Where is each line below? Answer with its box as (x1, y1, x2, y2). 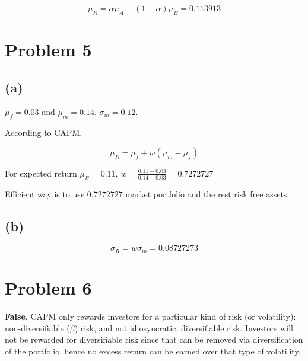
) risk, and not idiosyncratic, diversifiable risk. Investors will (74, 321, 293, 334)
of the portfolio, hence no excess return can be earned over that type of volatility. (5, 344, 301, 357)
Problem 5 (5, 37, 92, 61)
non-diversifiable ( (5, 321, 70, 334)
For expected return (5, 167, 77, 179)
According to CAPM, (5, 126, 82, 139)
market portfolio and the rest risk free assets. (125, 187, 290, 200)
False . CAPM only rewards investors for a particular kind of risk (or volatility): (5, 309, 296, 322)
